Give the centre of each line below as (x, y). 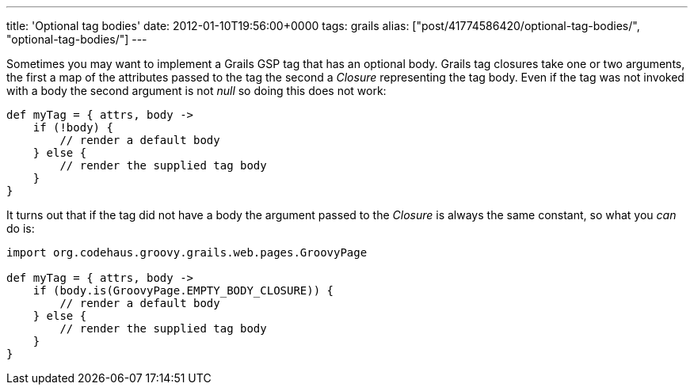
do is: (21, 228)
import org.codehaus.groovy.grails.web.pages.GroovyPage (187, 252)
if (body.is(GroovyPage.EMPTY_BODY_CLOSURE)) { (183, 290)
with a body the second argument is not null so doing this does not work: (196, 91)
